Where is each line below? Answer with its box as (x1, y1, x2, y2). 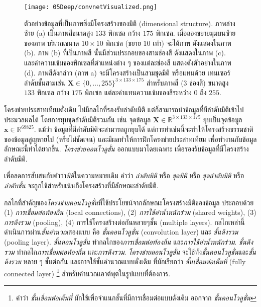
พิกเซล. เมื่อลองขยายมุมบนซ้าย (156, 28, 236, 38)
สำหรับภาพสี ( (146, 77, 184, 88)
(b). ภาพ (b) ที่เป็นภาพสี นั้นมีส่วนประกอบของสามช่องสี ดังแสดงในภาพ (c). (24, 47, 226, 58)
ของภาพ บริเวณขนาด (24, 37, 79, 48)
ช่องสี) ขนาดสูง (189, 77, 229, 88)
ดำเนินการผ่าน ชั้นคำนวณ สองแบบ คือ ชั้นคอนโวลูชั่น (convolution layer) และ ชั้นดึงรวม (4, 226, 238, 237)
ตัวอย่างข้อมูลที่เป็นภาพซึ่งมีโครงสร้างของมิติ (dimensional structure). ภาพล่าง (24, 18, 235, 28)
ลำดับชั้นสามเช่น (24, 77, 65, 88)
